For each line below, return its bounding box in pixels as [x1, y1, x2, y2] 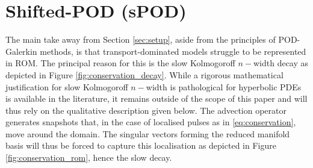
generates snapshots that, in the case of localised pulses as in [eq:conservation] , [5, 116, 296, 128]
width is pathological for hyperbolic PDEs [146, 80, 302, 93]
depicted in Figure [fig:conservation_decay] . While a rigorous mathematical [5, 68, 284, 81]
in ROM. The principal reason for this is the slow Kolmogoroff [5, 57, 235, 69]
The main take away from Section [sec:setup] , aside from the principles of [5, 33, 276, 46]
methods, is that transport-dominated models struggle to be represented [40, 45, 306, 57]
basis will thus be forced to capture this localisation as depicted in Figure [5, 139, 276, 152]
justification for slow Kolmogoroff [5, 80, 128, 93]
